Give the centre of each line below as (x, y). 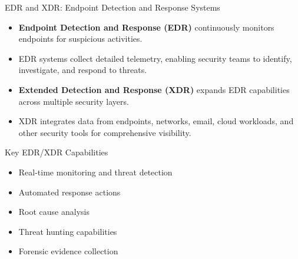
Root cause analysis (54, 212)
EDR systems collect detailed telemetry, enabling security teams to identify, (155, 58)
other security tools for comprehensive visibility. (105, 132)
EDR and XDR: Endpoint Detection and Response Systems (112, 7)
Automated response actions (69, 192)
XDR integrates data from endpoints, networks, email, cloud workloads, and (156, 121)
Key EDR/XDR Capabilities (57, 152)
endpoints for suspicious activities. (80, 39)
